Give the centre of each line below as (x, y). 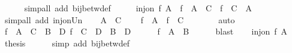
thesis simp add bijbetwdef (67, 43)
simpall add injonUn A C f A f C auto (120, 19)
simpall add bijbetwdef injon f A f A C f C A (138, 8)
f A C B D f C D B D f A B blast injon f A (146, 31)
